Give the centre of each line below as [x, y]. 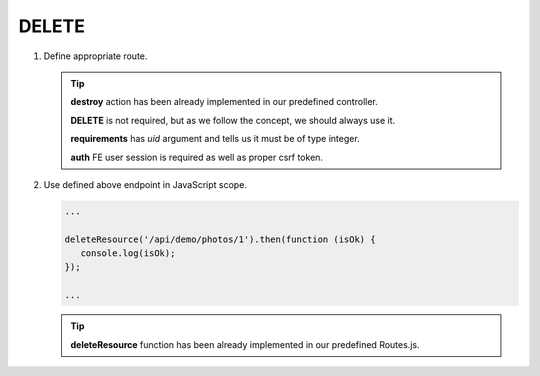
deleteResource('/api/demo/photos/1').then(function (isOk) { [220, 239]
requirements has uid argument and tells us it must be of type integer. [215, 139]
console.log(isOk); [128, 253]
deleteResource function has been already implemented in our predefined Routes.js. [245, 344]
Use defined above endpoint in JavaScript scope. [145, 184]
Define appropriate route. [95, 56]
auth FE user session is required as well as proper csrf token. [197, 157]
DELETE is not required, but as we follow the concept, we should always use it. [233, 120]
